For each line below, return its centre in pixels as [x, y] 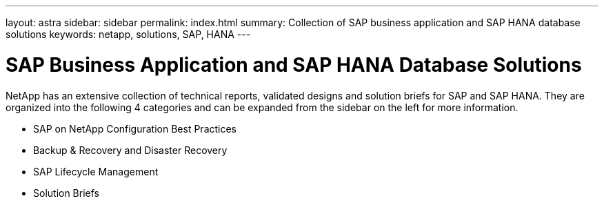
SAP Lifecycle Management [96, 171]
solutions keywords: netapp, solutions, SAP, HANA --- [128, 34]
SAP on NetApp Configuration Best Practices [135, 128]
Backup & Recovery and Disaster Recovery [130, 150]
